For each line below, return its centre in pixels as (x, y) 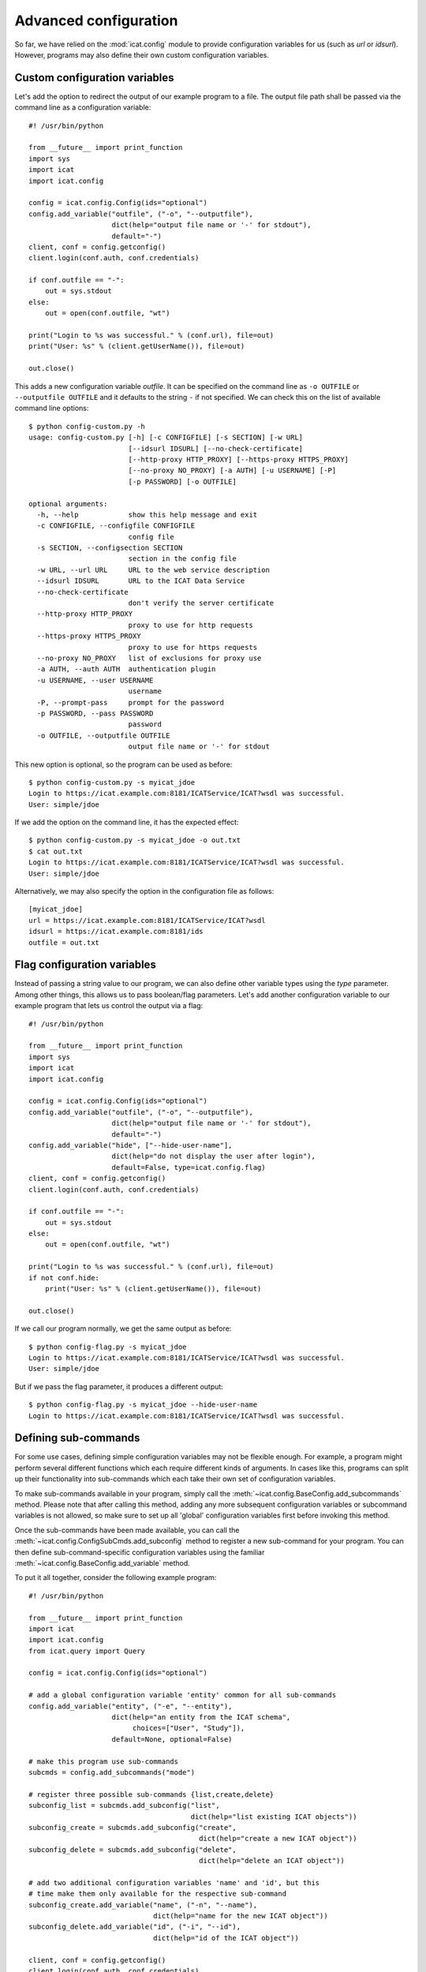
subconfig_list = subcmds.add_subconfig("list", (124, 1806)
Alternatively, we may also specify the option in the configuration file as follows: (144, 891)
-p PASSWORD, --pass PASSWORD (95, 713)
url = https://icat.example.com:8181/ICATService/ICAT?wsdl (147, 920)
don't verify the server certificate (201, 603)
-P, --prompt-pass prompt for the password (131, 702)
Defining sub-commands (77, 1438)
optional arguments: (68, 504)
